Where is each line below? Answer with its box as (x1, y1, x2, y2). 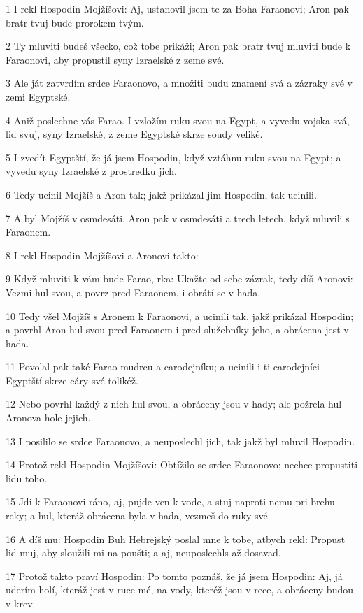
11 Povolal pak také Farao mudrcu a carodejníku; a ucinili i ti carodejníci (6, 359, 320, 374)
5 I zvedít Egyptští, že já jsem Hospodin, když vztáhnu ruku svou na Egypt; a (6, 150, 341, 164)
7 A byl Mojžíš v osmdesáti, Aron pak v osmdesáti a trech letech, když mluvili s (6, 210, 350, 225)
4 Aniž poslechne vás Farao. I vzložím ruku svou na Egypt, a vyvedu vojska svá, (6, 113, 350, 127)
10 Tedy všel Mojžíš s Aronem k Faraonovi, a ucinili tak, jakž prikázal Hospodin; (6, 308, 354, 323)
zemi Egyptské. (6, 89, 71, 103)
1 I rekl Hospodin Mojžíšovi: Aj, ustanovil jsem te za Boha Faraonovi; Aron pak (6, 1, 349, 15)
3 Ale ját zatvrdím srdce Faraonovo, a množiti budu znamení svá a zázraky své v (6, 75, 353, 90)
